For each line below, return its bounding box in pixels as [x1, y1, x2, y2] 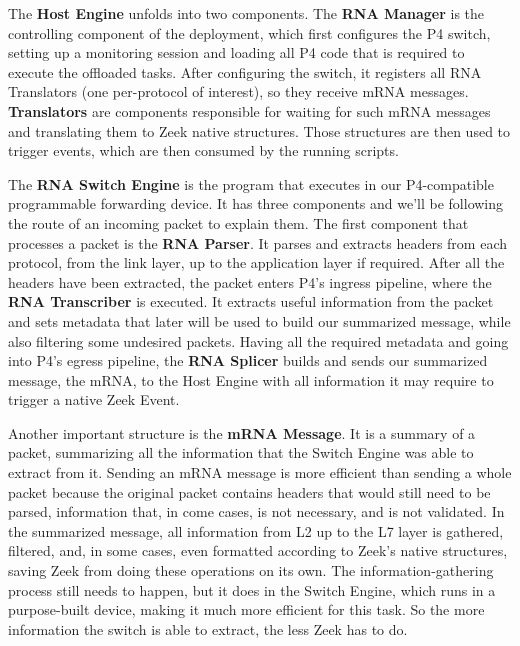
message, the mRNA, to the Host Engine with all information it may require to [8, 369, 494, 390]
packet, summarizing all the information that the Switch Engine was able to [8, 442, 474, 463]
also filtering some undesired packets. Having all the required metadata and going [8, 330, 509, 351]
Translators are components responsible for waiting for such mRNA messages [8, 100, 491, 121]
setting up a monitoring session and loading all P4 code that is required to [8, 42, 465, 63]
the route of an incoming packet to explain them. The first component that [8, 212, 469, 233]
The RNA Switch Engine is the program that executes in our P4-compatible [8, 173, 494, 194]
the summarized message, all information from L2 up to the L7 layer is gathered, [8, 520, 504, 541]
